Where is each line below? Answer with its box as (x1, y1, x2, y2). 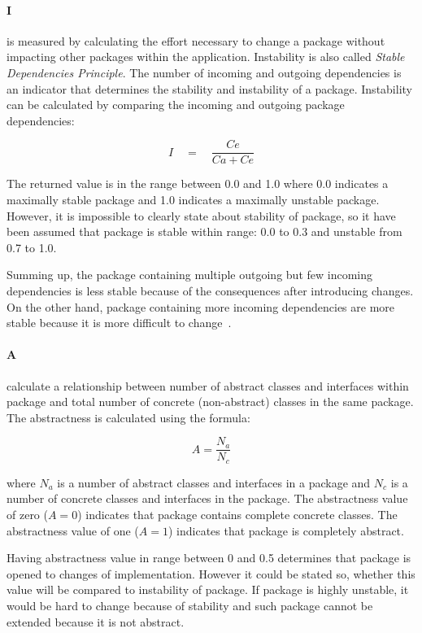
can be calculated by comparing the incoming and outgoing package (7, 96, 345, 113)
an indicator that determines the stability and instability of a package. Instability (7, 80, 412, 97)
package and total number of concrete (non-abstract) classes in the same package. (7, 393, 414, 410)
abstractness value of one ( (7, 522, 139, 539)
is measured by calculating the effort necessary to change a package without (7, 32, 385, 49)
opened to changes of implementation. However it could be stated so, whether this (7, 565, 415, 582)
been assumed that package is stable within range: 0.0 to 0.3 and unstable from (7, 223, 402, 240)
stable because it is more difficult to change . (7, 314, 232, 331)
